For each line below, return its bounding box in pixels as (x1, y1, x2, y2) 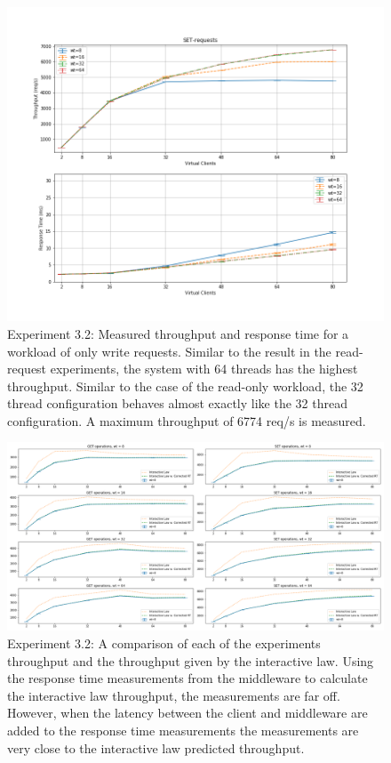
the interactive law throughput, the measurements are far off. (7, 686, 340, 704)
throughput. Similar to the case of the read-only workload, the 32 (7, 376, 363, 395)
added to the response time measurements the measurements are (7, 721, 359, 740)
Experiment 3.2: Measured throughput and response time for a (7, 324, 349, 342)
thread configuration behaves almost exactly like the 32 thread (7, 394, 347, 413)
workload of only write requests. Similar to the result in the (7, 341, 331, 360)
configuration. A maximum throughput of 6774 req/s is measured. (7, 411, 366, 430)
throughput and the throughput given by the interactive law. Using (7, 651, 374, 670)
